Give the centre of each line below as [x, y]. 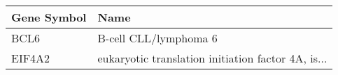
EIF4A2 [31, 58]
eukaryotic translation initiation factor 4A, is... [212, 58]
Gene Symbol [49, 17]
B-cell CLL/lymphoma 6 [157, 38]
